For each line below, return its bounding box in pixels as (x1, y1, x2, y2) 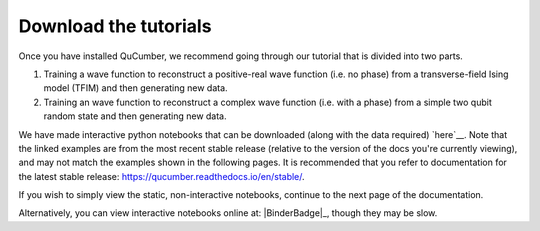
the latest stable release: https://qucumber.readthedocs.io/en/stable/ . (18, 170, 305, 182)
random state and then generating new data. (43, 110, 227, 122)
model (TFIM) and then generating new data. (43, 82, 229, 94)
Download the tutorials (18, 15, 212, 37)
